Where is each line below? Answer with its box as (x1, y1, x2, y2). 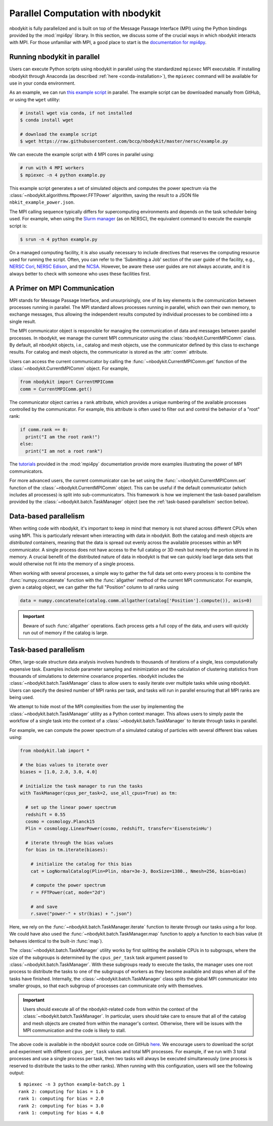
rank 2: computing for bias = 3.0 (18, 1103, 104, 1109)
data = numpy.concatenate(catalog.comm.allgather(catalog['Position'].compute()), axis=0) (20, 598, 252, 604)
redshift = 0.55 (25, 811, 66, 818)
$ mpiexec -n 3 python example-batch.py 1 (18, 1081, 125, 1088)
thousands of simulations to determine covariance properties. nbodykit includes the (9, 673, 184, 679)
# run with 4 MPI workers (20, 165, 84, 171)
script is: (9, 223, 28, 229)
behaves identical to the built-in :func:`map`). (9, 938, 104, 944)
